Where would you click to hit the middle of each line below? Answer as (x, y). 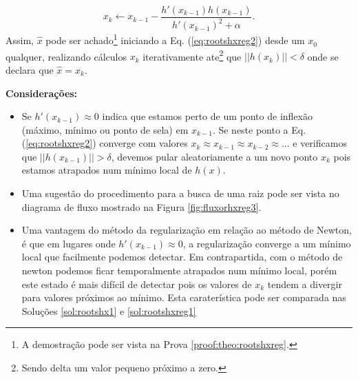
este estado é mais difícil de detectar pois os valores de (137, 284)
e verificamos (320, 143)
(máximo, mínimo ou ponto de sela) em (105, 129)
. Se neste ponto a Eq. (259, 129)
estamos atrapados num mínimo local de (107, 170)
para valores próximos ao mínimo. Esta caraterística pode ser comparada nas (184, 297)
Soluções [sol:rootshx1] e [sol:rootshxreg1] (109, 310)
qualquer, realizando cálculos (66, 56)
